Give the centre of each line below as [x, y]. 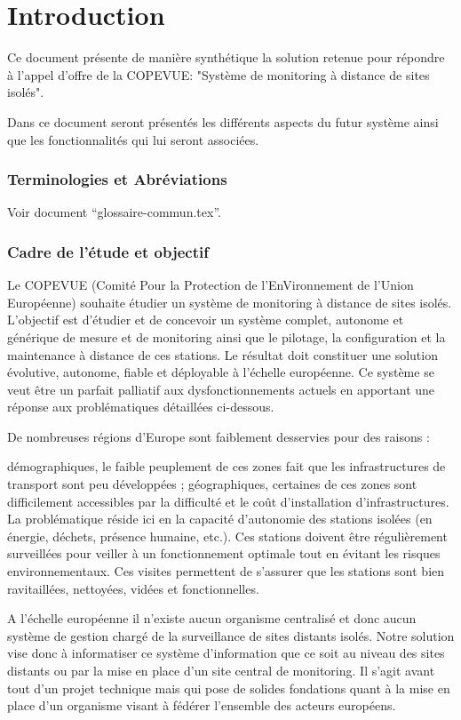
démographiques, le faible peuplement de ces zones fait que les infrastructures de [227, 466]
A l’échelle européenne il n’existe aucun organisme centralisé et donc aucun [212, 618]
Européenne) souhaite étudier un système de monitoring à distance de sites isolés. [230, 302]
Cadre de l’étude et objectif [108, 251]
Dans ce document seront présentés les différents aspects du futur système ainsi [223, 121]
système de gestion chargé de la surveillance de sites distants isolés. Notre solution [231, 635]
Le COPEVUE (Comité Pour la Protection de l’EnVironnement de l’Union [211, 285]
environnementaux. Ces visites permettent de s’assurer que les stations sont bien [226, 571]
